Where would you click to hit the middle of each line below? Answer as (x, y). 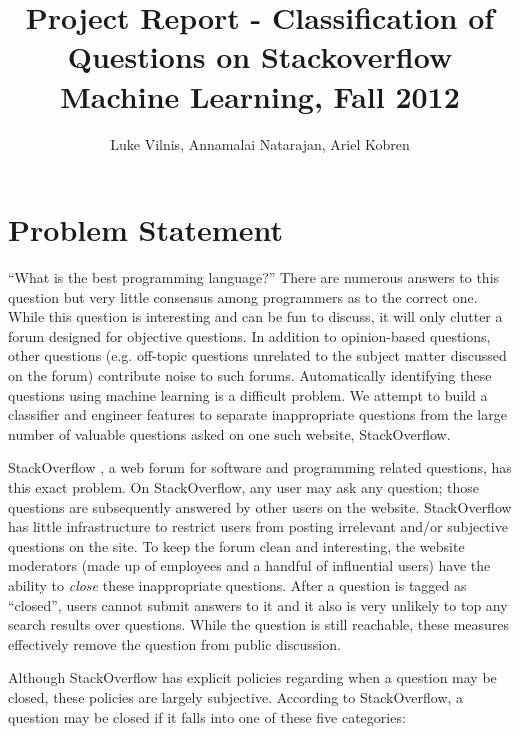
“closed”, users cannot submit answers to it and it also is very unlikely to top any (258, 604)
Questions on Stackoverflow (260, 56)
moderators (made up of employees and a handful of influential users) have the (249, 565)
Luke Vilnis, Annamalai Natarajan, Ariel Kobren (260, 143)
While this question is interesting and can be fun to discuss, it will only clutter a (255, 316)
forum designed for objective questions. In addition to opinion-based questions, (249, 335)
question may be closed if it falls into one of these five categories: (207, 716)
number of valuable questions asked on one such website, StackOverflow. (229, 433)
